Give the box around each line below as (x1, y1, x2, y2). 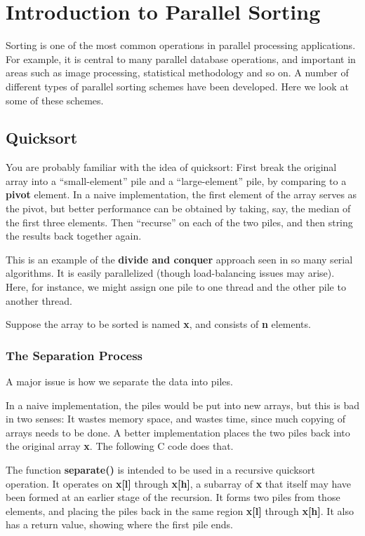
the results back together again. (6, 228, 142, 243)
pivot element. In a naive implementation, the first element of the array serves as (6, 187, 357, 202)
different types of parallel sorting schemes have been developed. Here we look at (6, 78, 349, 93)
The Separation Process (6, 346, 143, 364)
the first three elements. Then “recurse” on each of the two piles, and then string (6, 214, 353, 229)
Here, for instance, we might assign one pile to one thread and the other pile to (6, 280, 346, 294)
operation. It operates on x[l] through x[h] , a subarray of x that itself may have (6, 476, 352, 490)
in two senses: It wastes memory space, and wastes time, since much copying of (6, 411, 345, 426)
